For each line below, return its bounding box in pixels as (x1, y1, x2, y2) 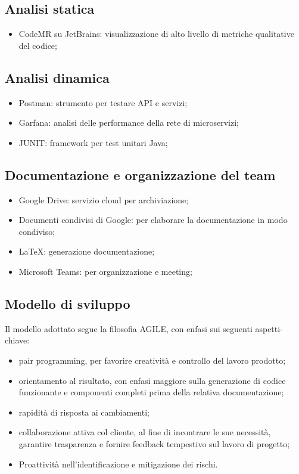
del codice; (18, 39, 57, 51)
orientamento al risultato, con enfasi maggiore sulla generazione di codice (18, 374, 286, 386)
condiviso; (18, 225, 55, 237)
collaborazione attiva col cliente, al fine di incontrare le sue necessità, (18, 426, 271, 438)
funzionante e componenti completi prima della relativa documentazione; (18, 386, 284, 398)
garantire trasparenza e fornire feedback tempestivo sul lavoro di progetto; (18, 437, 290, 450)
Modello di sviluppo (5, 294, 130, 312)
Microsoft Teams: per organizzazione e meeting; (18, 265, 192, 277)
